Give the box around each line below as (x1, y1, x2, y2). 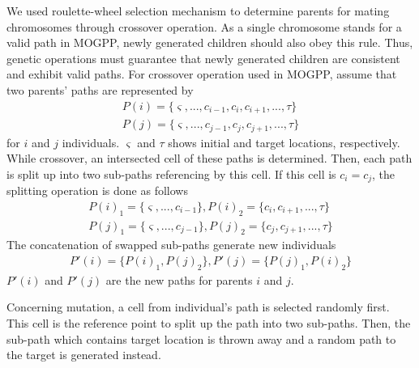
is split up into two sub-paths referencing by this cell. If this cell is (6, 165, 336, 182)
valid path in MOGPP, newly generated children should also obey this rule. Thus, (6, 34, 413, 51)
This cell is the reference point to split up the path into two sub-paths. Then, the (6, 315, 411, 332)
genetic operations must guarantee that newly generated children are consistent (6, 49, 400, 66)
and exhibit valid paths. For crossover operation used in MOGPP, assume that (6, 66, 397, 82)
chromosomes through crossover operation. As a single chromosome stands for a (6, 18, 402, 35)
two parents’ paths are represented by (6, 81, 194, 98)
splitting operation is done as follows (6, 182, 188, 199)
